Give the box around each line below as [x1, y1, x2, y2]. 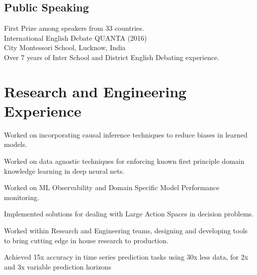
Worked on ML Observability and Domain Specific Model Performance [4, 182, 220, 193]
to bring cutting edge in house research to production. [4, 235, 169, 245]
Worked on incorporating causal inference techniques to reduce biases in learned [4, 129, 248, 139]
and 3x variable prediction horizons [4, 261, 111, 272]
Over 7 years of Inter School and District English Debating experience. [4, 52, 220, 62]
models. [4, 139, 27, 149]
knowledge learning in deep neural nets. [4, 165, 125, 176]
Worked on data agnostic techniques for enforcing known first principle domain [4, 156, 245, 166]
